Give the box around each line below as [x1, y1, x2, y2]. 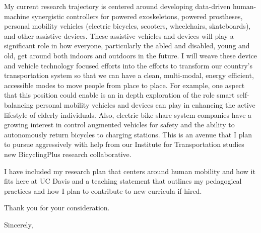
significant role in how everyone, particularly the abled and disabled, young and [4, 40, 250, 51]
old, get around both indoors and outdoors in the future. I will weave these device [4, 50, 257, 60]
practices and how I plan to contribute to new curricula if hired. [4, 185, 202, 196]
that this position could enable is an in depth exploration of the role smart [4, 90, 235, 100]
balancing [4, 99, 34, 110]
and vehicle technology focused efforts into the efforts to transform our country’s [4, 60, 252, 70]
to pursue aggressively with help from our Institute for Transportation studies [4, 139, 244, 149]
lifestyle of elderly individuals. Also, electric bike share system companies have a [4, 109, 252, 120]
